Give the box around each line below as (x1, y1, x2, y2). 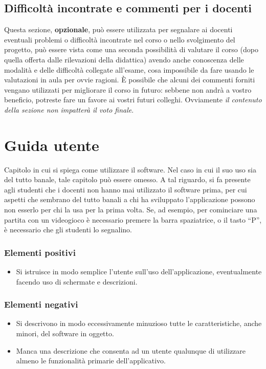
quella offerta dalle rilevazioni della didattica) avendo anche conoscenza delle (4, 54, 244, 64)
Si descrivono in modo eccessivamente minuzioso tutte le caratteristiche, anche (16, 318, 262, 329)
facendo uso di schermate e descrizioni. (16, 276, 138, 287)
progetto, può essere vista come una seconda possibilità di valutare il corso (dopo (4, 44, 258, 55)
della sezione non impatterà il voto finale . (4, 104, 134, 115)
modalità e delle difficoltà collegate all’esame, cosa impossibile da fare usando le (4, 64, 254, 75)
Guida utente (4, 134, 99, 155)
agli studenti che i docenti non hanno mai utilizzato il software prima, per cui (4, 184, 247, 194)
